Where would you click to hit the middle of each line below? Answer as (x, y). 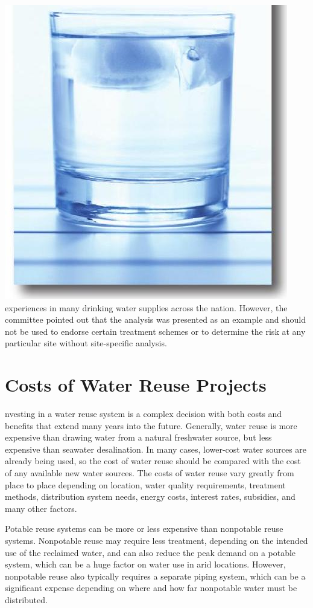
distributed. (26, 600)
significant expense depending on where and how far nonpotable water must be (151, 588)
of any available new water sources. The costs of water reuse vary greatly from (150, 473)
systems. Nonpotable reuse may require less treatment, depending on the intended (156, 541)
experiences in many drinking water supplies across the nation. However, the (146, 307)
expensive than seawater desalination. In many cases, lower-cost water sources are (156, 449)
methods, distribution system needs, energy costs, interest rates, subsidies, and (150, 496)
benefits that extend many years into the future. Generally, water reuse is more (151, 425)
